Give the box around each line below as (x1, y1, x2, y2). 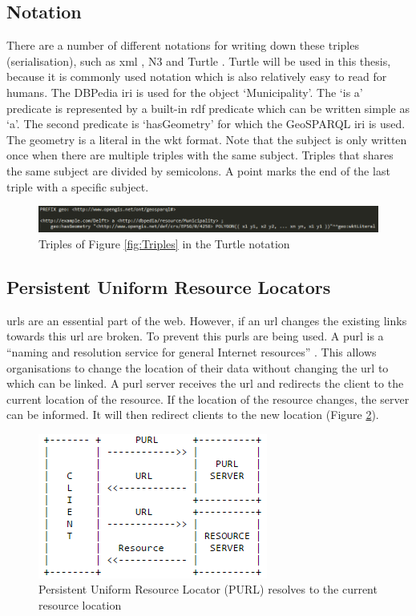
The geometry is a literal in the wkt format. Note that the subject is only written (6, 131, 407, 147)
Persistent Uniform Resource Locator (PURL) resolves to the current (38, 581, 378, 598)
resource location (38, 597, 122, 614)
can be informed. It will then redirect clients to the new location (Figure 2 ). (6, 406, 379, 423)
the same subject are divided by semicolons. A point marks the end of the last (6, 162, 390, 179)
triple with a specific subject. (6, 178, 149, 195)
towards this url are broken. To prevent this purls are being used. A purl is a (6, 328, 384, 344)
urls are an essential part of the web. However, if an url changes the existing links (6, 312, 407, 328)
